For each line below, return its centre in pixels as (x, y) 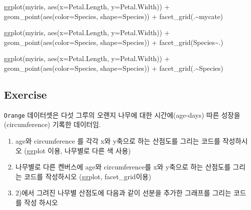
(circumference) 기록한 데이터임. (52, 124)
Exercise (25, 94)
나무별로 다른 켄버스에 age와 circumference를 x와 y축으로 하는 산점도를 (123, 167)
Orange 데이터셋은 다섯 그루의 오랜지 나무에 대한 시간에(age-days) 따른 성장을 (122, 115)
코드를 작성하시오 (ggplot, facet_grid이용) (88, 176)
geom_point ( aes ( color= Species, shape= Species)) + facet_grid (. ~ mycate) (114, 16)
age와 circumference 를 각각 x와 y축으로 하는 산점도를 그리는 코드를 (118, 141)
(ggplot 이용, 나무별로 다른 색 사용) (78, 150)
